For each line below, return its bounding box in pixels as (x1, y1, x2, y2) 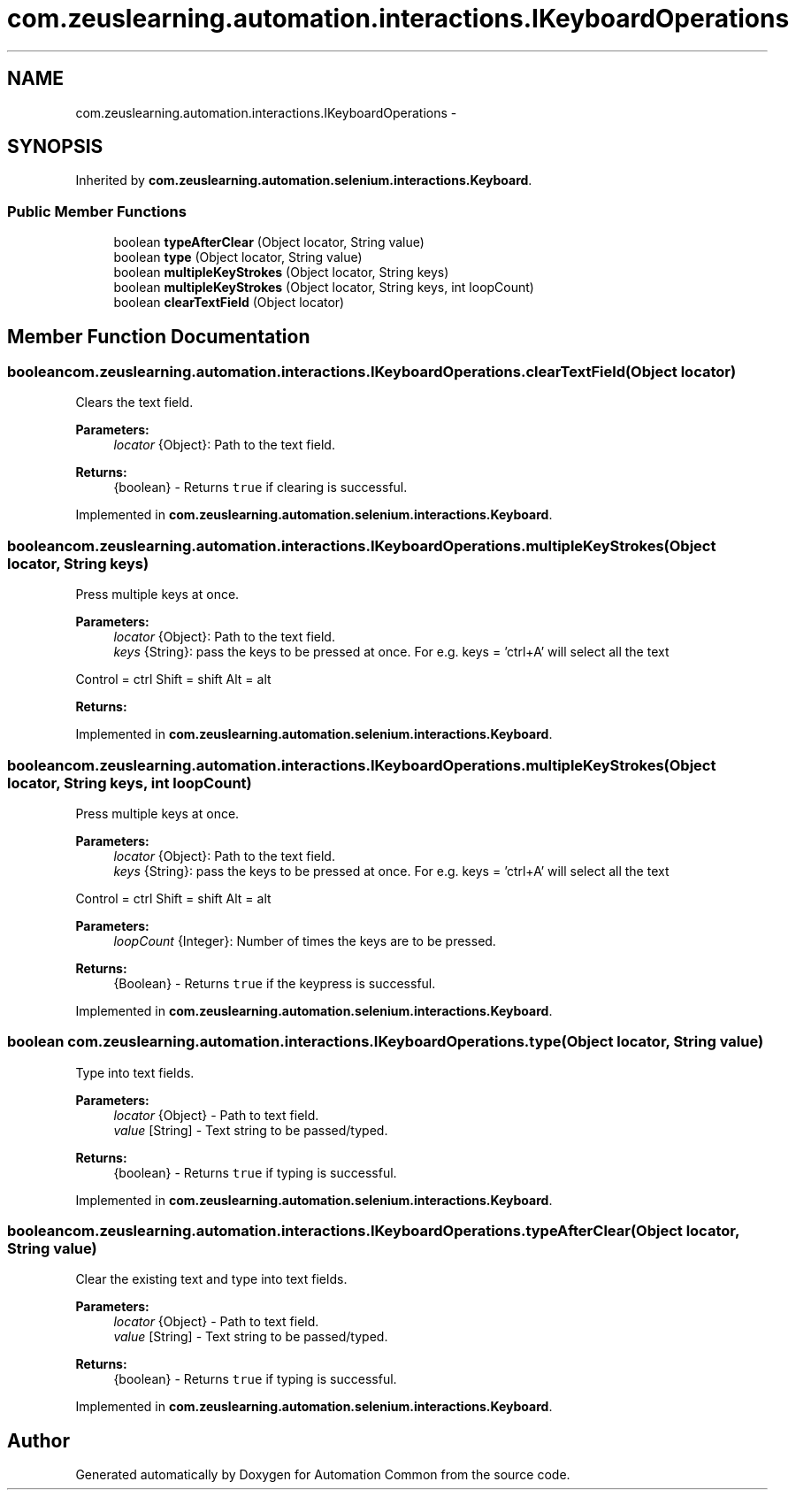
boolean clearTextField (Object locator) (113, 295, 345, 311)
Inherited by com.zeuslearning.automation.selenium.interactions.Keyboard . (75, 173, 532, 188)
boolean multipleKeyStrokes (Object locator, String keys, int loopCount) (113, 280, 534, 296)
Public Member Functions (7, 202, 187, 220)
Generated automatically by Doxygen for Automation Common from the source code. (75, 1467, 570, 1483)
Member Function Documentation (7, 325, 310, 348)
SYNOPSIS (7, 135, 103, 158)
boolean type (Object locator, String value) (113, 249, 363, 265)
